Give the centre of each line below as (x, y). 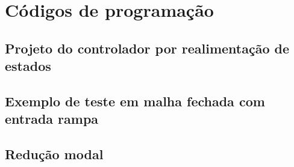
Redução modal (54, 154)
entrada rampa (52, 119)
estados (28, 66)
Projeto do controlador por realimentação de (147, 48)
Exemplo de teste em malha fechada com (135, 101)
